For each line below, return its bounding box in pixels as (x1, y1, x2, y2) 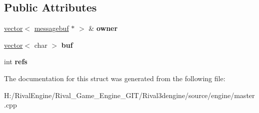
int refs (4, 56, 27, 67)
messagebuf (34, 23, 69, 33)
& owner (88, 23, 118, 33)
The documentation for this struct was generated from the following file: (4, 73, 225, 83)
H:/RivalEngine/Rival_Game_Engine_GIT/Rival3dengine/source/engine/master (4, 90, 255, 100)
